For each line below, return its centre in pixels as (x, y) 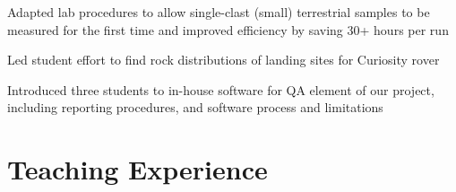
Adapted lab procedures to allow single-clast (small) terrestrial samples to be (219, 12)
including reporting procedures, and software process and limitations (195, 107)
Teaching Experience (138, 169)
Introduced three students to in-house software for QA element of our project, (221, 89)
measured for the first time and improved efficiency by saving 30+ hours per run (228, 29)
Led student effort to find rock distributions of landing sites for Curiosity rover (224, 60)
